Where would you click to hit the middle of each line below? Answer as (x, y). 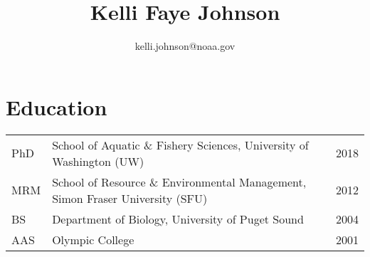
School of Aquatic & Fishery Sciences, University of (180, 145)
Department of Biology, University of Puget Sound (178, 219)
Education (57, 106)
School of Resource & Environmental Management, (179, 182)
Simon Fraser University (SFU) (130, 198)
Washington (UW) (98, 161)
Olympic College (93, 239)
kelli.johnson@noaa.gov (185, 46)
